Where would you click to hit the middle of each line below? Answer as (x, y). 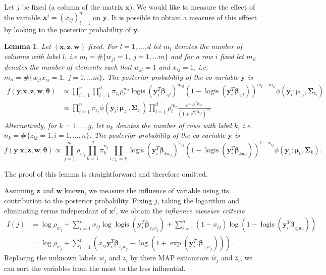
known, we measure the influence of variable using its (147, 190)
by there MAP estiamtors (170, 258)
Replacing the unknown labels (50, 258)
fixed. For (103, 46)
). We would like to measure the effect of (192, 7)
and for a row (192, 56)
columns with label (32, 56)
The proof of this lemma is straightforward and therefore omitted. (106, 173)
